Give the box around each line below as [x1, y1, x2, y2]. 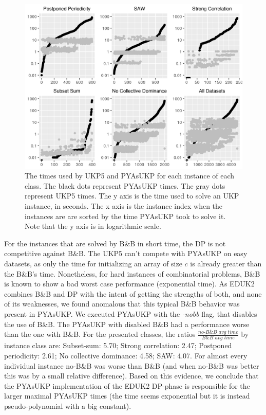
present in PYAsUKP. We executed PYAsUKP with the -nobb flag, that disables [4, 308, 257, 319]
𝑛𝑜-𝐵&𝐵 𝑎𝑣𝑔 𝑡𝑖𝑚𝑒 [198, 329, 238, 335]
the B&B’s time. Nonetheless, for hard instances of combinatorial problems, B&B [4, 268, 260, 279]
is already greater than [190, 258, 262, 268]
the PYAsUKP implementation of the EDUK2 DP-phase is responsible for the [4, 380, 250, 391]
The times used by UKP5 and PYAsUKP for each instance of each [25, 170, 235, 181]
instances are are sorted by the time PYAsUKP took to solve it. [25, 210, 226, 221]
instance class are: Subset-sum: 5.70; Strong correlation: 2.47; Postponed [4, 340, 232, 351]
